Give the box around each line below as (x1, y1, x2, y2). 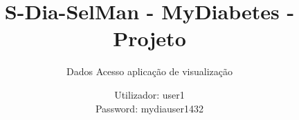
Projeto (113, 24, 186, 52)
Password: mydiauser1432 (95, 101, 204, 115)
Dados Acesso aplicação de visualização (66, 64, 233, 79)
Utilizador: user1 (114, 87, 185, 101)
